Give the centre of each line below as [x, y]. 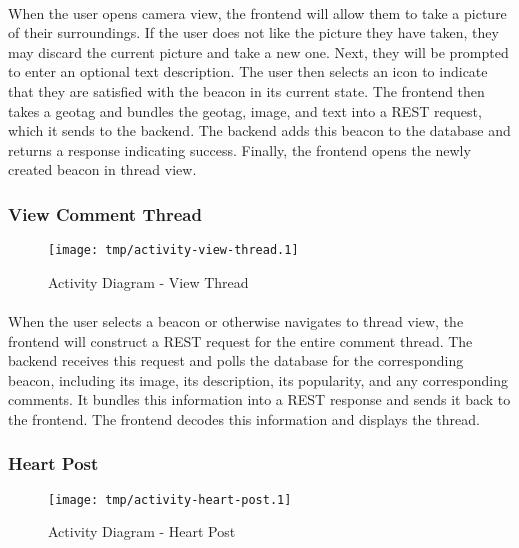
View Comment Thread [105, 213]
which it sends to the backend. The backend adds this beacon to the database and [259, 130]
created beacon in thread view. [102, 169]
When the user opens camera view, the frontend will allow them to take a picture [257, 12]
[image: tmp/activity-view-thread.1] [173, 250]
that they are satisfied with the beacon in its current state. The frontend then [246, 90]
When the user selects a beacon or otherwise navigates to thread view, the [236, 321]
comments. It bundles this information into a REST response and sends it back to [259, 399]
